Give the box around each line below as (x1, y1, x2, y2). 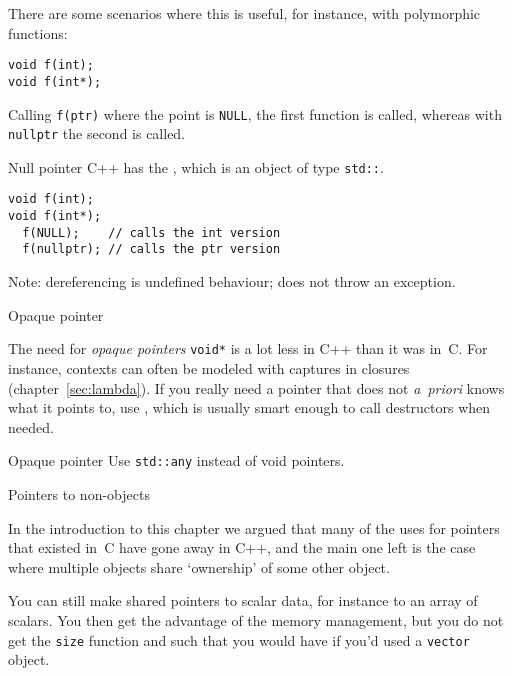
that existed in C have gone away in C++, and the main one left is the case (8, 537, 476, 558)
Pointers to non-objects (8, 483, 150, 504)
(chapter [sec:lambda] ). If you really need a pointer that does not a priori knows (8, 377, 505, 398)
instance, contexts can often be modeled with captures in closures (8, 357, 410, 378)
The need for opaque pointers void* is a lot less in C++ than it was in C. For (8, 338, 488, 359)
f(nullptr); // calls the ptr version (22, 242, 281, 257)
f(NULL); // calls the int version (22, 225, 281, 240)
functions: (8, 22, 68, 43)
